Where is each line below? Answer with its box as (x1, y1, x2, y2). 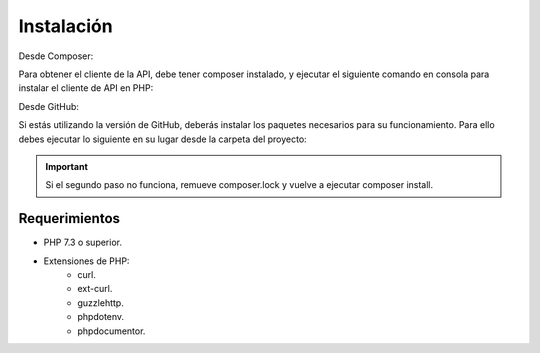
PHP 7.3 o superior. (43, 236, 122, 249)
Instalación (18, 15, 114, 37)
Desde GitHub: (18, 100, 80, 112)
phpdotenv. (77, 311, 125, 323)
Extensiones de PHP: (43, 255, 130, 267)
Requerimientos (18, 210, 120, 227)
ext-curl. (77, 283, 113, 295)
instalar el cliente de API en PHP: (18, 82, 154, 94)
